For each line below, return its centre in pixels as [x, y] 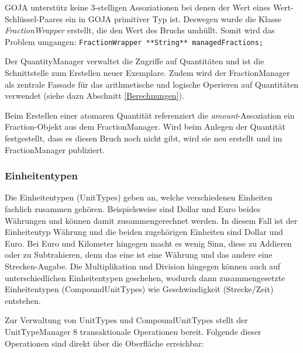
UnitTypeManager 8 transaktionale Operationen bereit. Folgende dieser [133, 331]
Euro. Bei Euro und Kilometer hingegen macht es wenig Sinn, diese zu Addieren [148, 243]
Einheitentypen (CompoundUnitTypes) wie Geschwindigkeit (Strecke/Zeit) [139, 289]
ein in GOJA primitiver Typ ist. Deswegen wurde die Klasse [173, 18]
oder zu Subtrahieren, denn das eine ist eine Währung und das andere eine [139, 255]
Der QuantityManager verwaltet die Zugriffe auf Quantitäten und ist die [135, 61]
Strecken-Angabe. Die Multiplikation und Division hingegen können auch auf [143, 266]
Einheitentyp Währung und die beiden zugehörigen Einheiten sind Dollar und [144, 232]
